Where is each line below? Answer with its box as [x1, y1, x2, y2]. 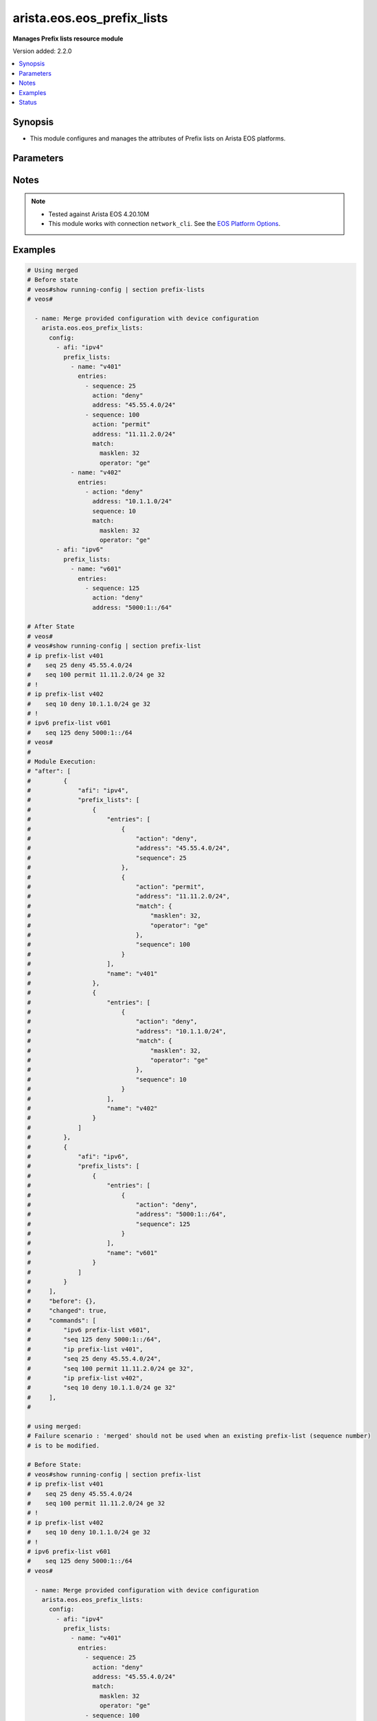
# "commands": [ [27, 1316, 96, 1324]
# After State [27, 623, 75, 631]
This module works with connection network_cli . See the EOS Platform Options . [48, 220, 281, 227]
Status [19, 98, 37, 106]
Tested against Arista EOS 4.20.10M [48, 210, 150, 218]
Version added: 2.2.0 [12, 47, 72, 55]
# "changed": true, [27, 1307, 108, 1315]
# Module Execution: [27, 757, 96, 766]
